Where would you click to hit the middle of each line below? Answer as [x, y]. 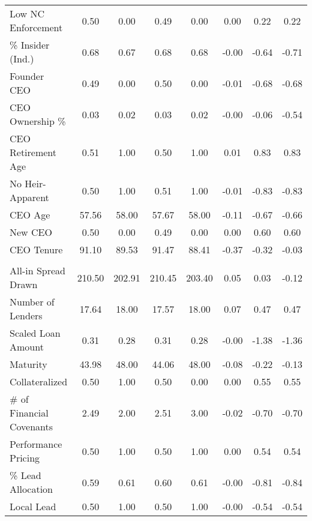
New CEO [31, 232]
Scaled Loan [35, 333]
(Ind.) [22, 59]
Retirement [33, 152]
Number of [32, 302]
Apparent [29, 197]
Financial [29, 413]
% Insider [30, 45]
